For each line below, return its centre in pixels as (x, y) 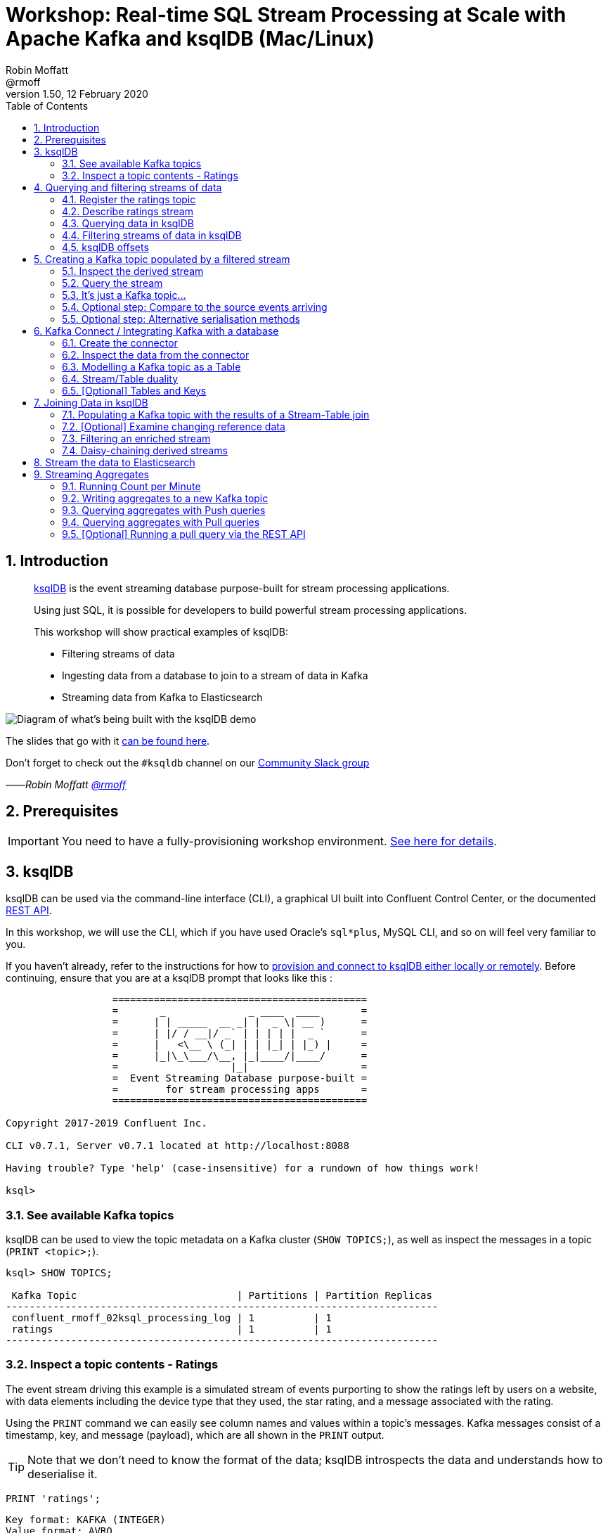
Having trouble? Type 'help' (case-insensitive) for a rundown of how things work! (243, 1168)
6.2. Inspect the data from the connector (156, 354)
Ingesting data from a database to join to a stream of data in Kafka (215, 675)
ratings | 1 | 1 (172, 1329)
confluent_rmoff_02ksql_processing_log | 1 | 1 (172, 1318)
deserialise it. (63, 1474)
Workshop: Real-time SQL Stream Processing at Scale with (286, 15)
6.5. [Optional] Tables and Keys (134, 390)
